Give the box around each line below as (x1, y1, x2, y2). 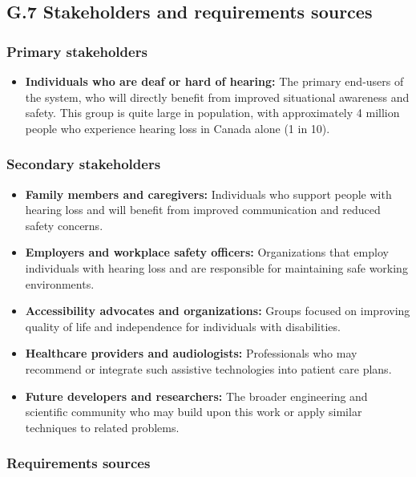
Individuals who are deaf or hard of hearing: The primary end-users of (25, 73, 404, 89)
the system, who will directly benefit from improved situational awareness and (25, 88, 410, 105)
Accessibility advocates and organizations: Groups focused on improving (25, 302, 410, 319)
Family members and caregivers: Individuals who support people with (25, 185, 392, 202)
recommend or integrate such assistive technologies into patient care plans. (25, 360, 392, 377)
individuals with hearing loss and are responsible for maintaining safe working (25, 259, 408, 276)
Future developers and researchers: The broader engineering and (25, 387, 368, 404)
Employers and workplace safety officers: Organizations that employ (25, 244, 389, 261)
